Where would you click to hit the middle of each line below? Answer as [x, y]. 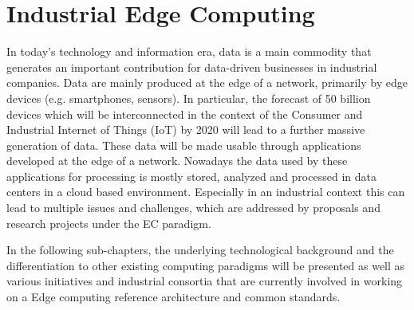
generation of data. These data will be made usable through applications [184, 145]
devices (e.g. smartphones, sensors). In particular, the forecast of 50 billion [189, 98]
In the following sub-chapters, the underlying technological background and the [200, 250]
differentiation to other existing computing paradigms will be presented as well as [206, 265]
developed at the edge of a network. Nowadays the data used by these [177, 161]
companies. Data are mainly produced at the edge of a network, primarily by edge [207, 82]
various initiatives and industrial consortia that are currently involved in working [205, 281]
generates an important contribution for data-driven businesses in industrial [192, 67]
